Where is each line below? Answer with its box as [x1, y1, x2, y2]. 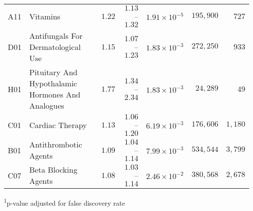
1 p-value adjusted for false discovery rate [4, 196, 125, 208]
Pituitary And [29, 66, 78, 78]
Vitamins [29, 11, 60, 22]
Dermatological [29, 41, 81, 52]
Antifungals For [29, 30, 83, 41]
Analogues [29, 100, 64, 111]
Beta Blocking [29, 164, 77, 175]
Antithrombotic [29, 139, 82, 150]
